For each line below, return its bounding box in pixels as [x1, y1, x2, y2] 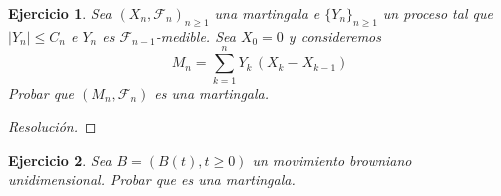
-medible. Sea [155, 25, 236, 46]
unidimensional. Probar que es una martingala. [8, 169, 296, 190]
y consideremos [288, 25, 382, 46]
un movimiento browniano [252, 149, 412, 170]
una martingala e [214, 3, 320, 23]
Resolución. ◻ [8, 116, 97, 137]
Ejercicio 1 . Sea [8, 3, 112, 23]
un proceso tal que [382, 3, 493, 23]
